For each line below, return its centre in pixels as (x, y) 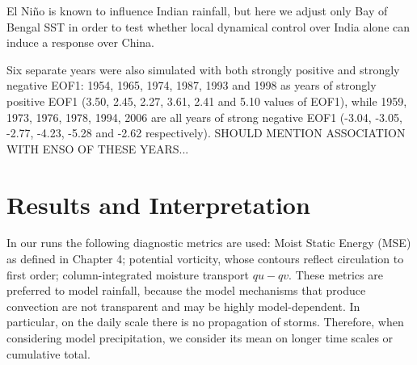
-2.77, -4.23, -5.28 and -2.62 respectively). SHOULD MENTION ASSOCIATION (206, 133)
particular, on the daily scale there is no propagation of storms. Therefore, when (205, 322)
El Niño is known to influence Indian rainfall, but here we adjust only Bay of (197, 10)
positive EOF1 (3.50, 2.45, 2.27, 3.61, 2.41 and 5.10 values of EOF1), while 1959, (207, 101)
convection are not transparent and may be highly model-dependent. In (183, 306)
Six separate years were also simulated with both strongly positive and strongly (203, 69)
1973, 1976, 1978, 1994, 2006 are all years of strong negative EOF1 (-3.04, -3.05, (204, 117)
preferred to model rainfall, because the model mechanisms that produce (186, 290)
